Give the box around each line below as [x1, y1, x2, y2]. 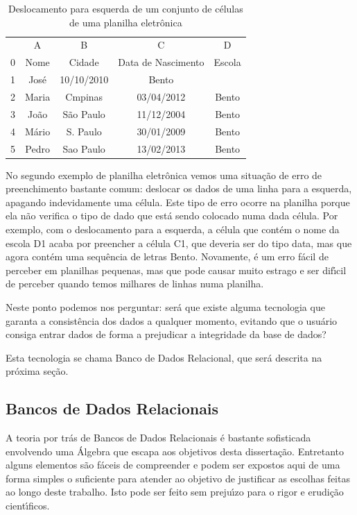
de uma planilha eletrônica [69, 15, 182, 29]
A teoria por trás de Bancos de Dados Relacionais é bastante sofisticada [6, 430, 311, 445]
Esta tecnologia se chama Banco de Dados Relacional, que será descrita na [6, 350, 322, 364]
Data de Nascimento [118, 55, 204, 69]
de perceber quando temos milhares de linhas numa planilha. [6, 276, 264, 291]
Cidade [69, 55, 99, 69]
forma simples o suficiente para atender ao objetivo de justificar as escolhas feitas [6, 471, 350, 485]
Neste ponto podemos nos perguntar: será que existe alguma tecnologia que [6, 299, 325, 314]
